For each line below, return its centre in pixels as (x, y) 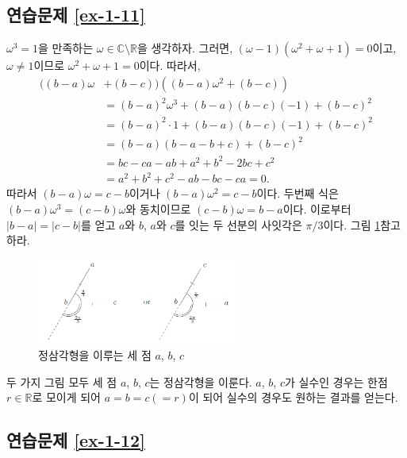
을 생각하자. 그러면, (185, 48)
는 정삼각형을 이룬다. (201, 381)
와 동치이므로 (158, 209)
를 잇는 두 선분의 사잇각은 (238, 224)
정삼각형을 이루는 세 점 (95, 355)
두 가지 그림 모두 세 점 (62, 381)
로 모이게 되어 (66, 397)
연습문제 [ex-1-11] (76, 15)
